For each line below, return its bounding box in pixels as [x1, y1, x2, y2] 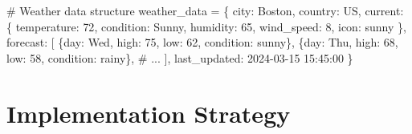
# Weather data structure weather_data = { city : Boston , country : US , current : [6, 2, 404, 18]
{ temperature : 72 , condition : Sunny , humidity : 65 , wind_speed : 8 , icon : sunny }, [6, 18, 406, 35]
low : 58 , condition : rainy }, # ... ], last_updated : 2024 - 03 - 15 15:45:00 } [6, 49, 353, 66]
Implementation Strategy [6, 96, 291, 129]
